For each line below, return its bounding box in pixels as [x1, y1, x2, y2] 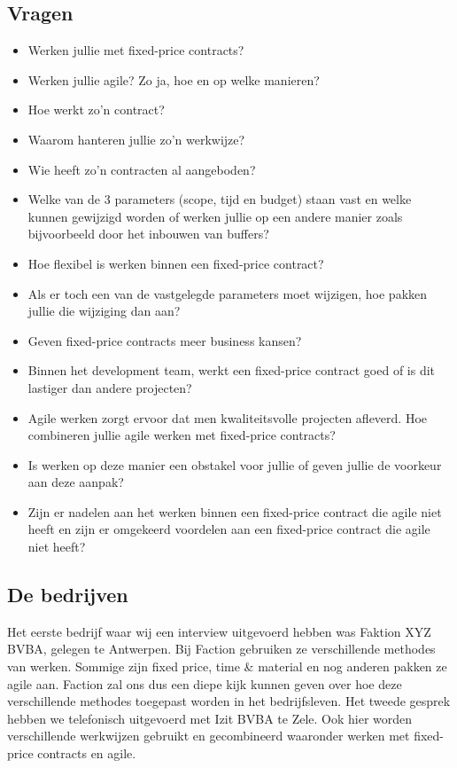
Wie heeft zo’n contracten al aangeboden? [27, 160, 256, 178]
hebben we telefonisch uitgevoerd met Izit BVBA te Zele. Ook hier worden [7, 709, 413, 727]
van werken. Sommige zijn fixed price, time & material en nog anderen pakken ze [7, 657, 447, 676]
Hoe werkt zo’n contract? [27, 100, 165, 119]
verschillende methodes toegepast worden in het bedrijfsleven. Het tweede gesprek [7, 692, 451, 710]
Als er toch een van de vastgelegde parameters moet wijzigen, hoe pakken [27, 284, 428, 302]
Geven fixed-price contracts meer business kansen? [27, 331, 302, 349]
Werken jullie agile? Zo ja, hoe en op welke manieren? [27, 70, 320, 89]
